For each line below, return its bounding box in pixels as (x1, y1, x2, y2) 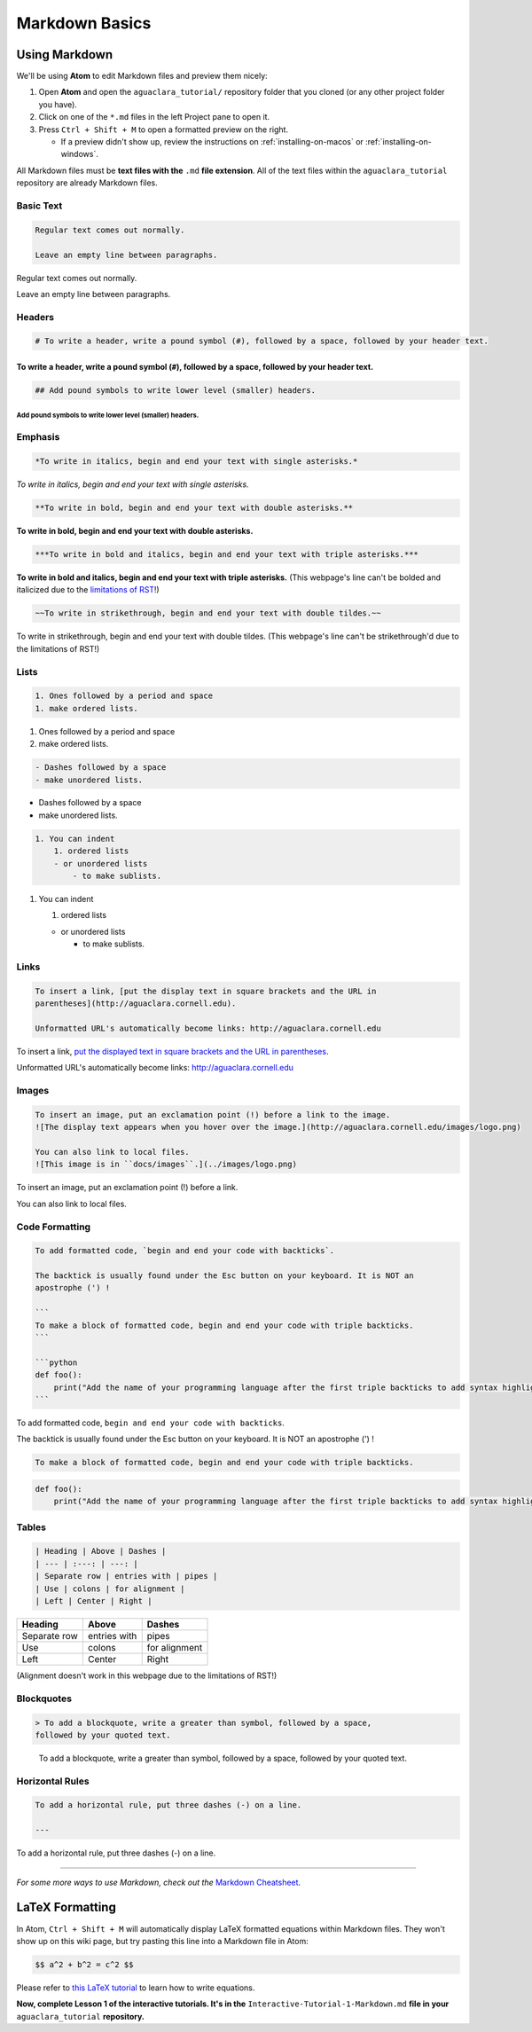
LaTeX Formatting (16, 1900, 117, 1915)
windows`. (60, 149, 99, 160)
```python (35, 1357, 78, 1368)
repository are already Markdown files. (16, 177, 159, 188)
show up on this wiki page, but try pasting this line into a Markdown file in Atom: (16, 1935, 309, 1946)
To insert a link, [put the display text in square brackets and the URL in (35, 985, 377, 996)
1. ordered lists (53, 846, 129, 856)
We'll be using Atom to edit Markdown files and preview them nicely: (16, 71, 268, 82)
